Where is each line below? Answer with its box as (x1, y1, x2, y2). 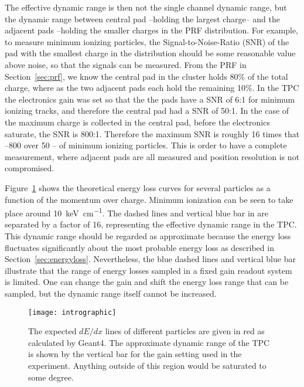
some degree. (28, 371, 74, 383)
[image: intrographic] (28, 308, 117, 317)
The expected (28, 325, 77, 337)
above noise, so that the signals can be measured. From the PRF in (5, 58, 247, 70)
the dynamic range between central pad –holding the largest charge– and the (5, 12, 281, 25)
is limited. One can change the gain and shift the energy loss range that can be (5, 276, 289, 288)
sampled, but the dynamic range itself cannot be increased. (5, 287, 217, 299)
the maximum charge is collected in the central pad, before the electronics (5, 116, 270, 128)
